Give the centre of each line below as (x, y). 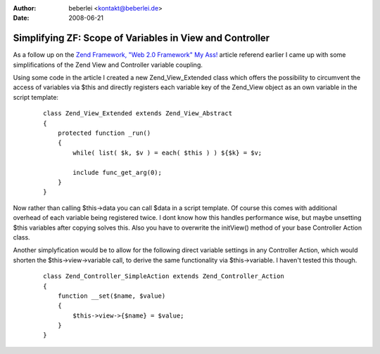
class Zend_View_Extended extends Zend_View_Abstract (138, 113)
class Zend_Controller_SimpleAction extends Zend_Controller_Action (164, 276)
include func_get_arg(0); (117, 172)
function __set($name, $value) (112, 296)
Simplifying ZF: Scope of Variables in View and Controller (141, 38)
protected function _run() (104, 133)
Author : (25, 8)
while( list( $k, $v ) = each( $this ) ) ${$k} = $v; (167, 152)
